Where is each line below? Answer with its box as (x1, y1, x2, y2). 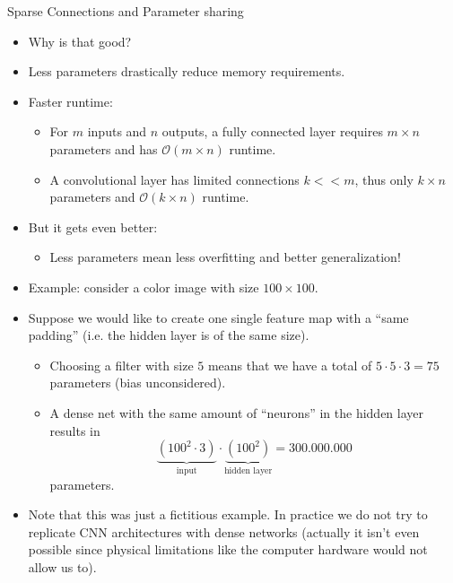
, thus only (354, 170, 414, 188)
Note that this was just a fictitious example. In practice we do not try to (28, 505, 428, 524)
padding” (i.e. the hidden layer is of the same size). (28, 326, 309, 344)
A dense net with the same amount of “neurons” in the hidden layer (49, 403, 423, 422)
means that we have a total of (207, 355, 372, 374)
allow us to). (28, 557, 97, 576)
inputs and (87, 122, 147, 141)
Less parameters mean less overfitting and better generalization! (49, 248, 401, 266)
